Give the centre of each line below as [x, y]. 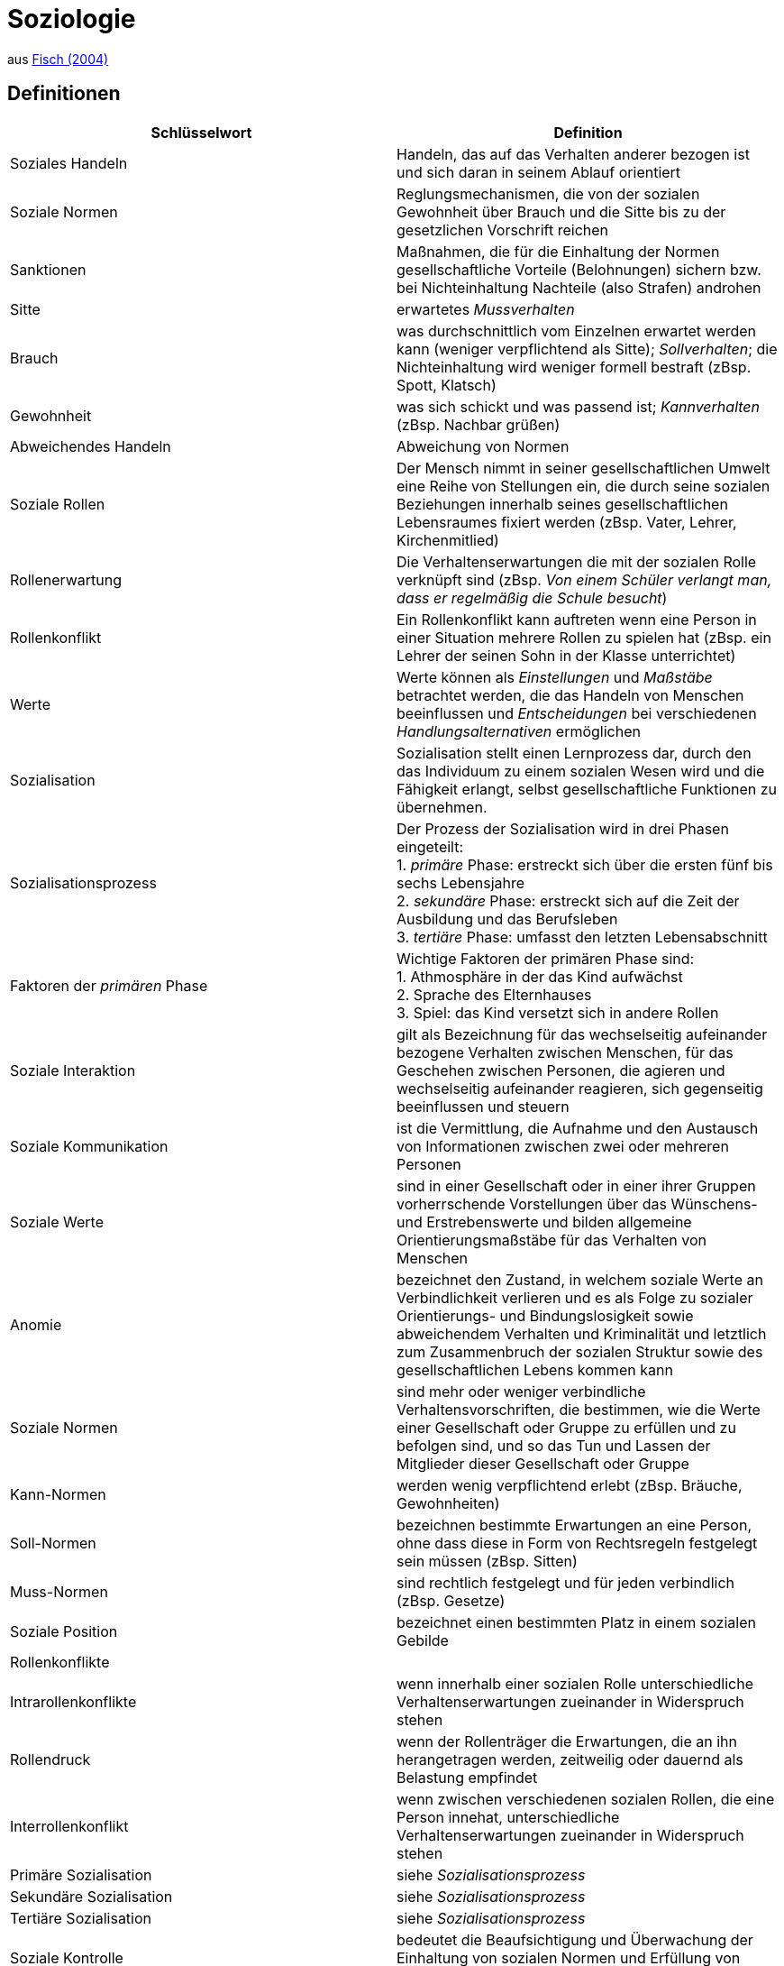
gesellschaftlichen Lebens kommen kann [535, 1369]
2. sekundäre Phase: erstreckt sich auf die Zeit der [568, 900]
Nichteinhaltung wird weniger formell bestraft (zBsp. [574, 367]
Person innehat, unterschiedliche [508, 1817]
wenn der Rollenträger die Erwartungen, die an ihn [567, 1741]
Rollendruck [50, 1759]
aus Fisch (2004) [58, 59]
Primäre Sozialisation [81, 1874]
